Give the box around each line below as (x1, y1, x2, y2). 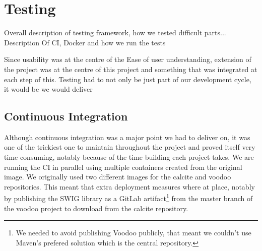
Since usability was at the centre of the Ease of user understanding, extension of (4, 54, 251, 65)
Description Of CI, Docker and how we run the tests (4, 37, 166, 47)
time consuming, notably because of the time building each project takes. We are (4, 152, 254, 162)
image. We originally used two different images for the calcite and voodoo (4, 171, 231, 182)
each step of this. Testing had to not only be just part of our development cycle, (4, 74, 251, 84)
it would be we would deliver (4, 84, 93, 94)
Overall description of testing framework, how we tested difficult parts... (4, 27, 226, 38)
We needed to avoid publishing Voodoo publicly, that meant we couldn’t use (16, 227, 251, 238)
